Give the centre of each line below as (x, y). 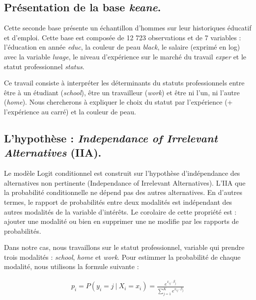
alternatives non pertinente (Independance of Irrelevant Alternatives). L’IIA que (125, 182)
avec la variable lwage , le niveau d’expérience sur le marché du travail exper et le (125, 56)
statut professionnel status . (44, 66)
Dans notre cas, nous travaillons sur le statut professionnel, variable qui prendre (124, 247)
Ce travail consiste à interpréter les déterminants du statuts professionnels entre (124, 83)
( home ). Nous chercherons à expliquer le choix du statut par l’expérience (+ (118, 102)
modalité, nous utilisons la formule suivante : (71, 266)
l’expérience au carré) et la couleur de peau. (70, 111)
